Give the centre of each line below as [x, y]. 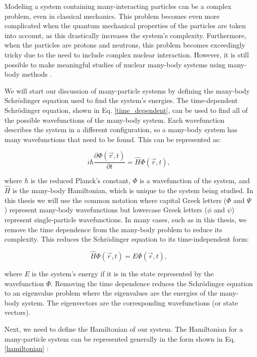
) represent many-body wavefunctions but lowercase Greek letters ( [106, 210]
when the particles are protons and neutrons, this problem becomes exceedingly [125, 45]
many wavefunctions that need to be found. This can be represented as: [113, 139]
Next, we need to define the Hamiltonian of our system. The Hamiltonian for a [124, 329]
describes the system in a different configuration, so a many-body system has [121, 129]
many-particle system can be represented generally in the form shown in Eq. [120, 338]
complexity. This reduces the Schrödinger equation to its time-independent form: [127, 239]
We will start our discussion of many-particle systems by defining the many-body [127, 90]
